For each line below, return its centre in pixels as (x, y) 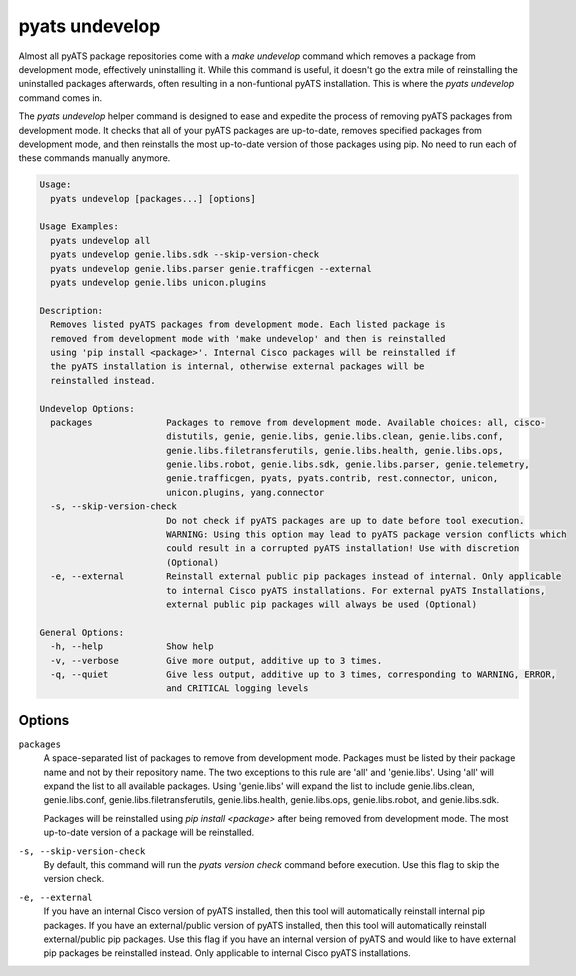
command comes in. (60, 97)
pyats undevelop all (100, 240)
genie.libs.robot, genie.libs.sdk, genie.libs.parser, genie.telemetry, (347, 464)
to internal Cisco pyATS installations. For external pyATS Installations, (355, 590)
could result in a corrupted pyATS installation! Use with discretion (342, 548)
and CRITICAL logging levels (237, 688)
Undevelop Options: (87, 408)
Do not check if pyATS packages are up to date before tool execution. (345, 520)
